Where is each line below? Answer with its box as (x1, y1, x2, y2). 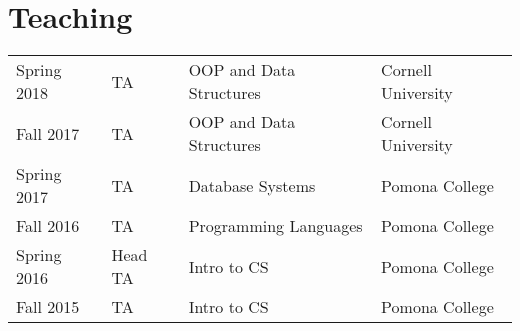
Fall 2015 (16, 295, 80, 319)
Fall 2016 (16, 214, 80, 238)
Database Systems (188, 173, 316, 197)
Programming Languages (188, 214, 363, 238)
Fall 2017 (16, 121, 80, 145)
